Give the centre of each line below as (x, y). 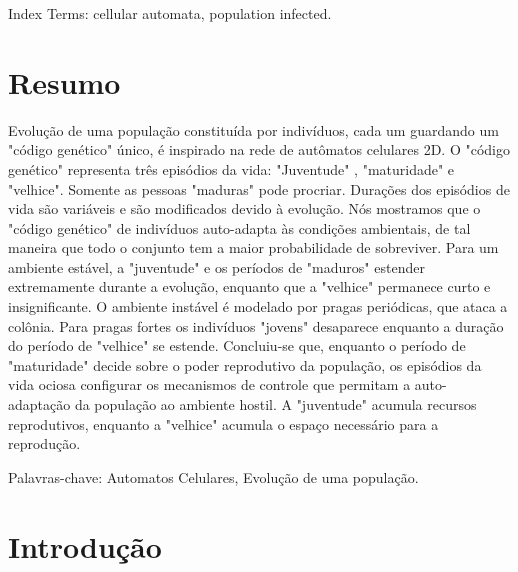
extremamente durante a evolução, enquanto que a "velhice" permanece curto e (249, 286)
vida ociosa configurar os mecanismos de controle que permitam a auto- (227, 384)
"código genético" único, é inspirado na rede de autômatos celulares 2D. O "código (259, 149)
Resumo (64, 81)
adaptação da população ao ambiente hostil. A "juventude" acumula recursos (242, 404)
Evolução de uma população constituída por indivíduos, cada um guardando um (253, 129)
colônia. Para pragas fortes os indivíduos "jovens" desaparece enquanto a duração (256, 325)
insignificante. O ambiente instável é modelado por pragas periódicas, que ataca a (258, 306)
